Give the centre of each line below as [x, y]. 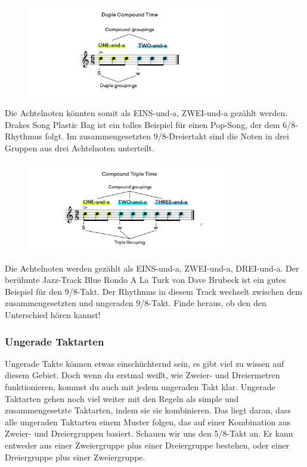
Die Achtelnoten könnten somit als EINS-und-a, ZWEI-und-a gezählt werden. [146, 112]
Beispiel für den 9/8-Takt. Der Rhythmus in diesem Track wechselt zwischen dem [153, 291]
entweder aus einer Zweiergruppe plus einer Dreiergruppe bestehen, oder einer [147, 445]
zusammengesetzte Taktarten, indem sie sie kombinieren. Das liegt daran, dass [148, 410]
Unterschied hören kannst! [53, 315]
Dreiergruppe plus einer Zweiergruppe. [75, 457]
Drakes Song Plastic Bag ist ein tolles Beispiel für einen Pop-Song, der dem [142, 124]
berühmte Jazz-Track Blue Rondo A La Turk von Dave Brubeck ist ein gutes [145, 280]
